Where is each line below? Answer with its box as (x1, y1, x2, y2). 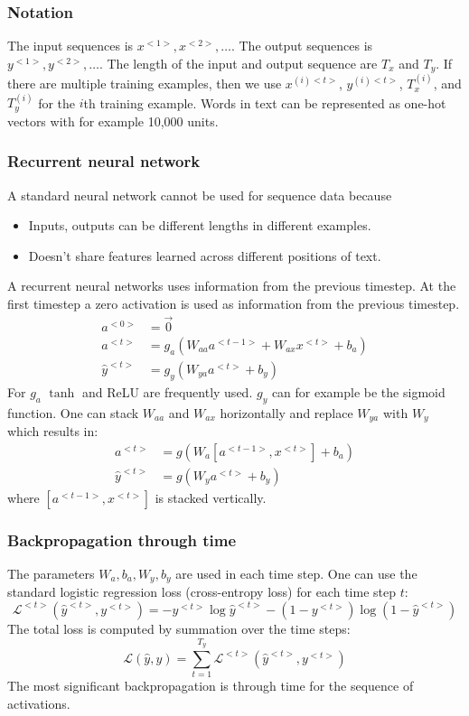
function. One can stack (7, 403, 139, 422)
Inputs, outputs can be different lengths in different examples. (28, 216, 371, 235)
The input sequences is (7, 36, 134, 55)
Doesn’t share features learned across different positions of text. (28, 246, 381, 265)
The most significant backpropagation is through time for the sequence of (7, 676, 414, 695)
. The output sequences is (230, 36, 373, 55)
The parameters (7, 563, 95, 582)
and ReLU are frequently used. (81, 382, 253, 401)
